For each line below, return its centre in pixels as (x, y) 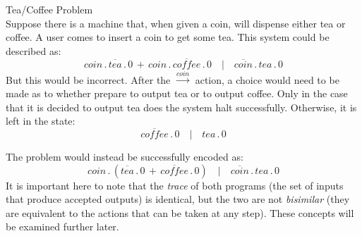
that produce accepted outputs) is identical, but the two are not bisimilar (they (178, 199)
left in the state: (41, 121)
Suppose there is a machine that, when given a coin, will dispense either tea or (176, 23)
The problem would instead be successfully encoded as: (125, 156)
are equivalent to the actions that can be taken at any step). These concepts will (180, 212)
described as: (34, 50)
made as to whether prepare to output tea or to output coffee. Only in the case (177, 93)
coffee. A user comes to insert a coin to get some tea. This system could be (168, 37)
